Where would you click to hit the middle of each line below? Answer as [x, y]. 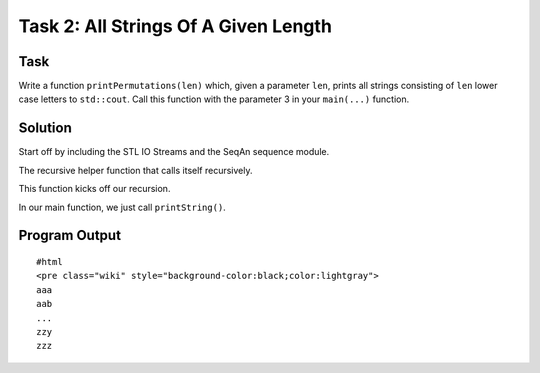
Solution [45, 128]
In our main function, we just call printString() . [122, 207]
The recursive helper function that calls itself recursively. [135, 170]
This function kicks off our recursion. [94, 189]
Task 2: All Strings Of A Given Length [175, 26]
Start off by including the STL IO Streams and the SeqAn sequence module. [174, 152]
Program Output [70, 235]
